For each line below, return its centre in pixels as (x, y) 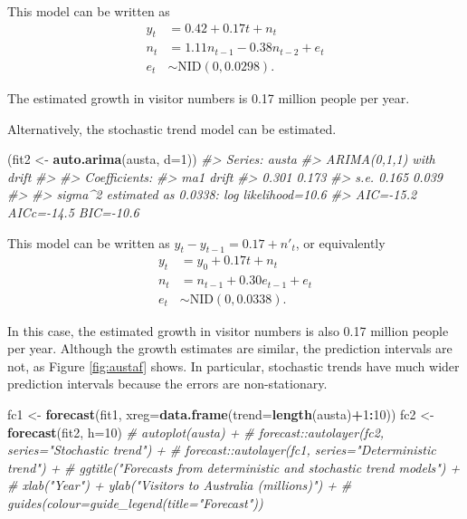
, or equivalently (340, 242)
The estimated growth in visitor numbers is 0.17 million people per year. (209, 97)
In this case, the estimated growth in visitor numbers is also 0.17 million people (228, 330)
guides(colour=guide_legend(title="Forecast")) (135, 502)
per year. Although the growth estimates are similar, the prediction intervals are (230, 348)
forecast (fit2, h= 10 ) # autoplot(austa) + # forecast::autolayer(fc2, (196, 432)
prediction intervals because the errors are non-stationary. (167, 384)
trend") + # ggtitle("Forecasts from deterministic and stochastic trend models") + (234, 467)
